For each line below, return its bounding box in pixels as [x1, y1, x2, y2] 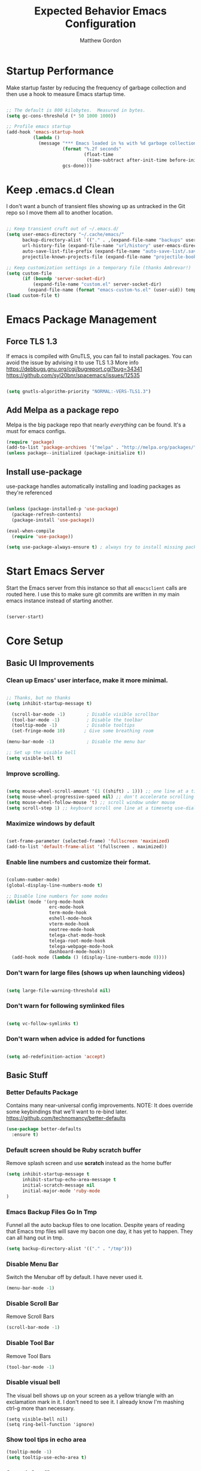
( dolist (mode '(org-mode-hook [6, 899, 84, 905]
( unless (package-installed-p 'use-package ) [6, 506, 119, 512]
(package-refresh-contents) [11, 511, 82, 517]
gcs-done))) [62, 163, 93, 169]
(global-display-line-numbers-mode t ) [6, 882, 103, 888]
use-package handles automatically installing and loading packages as [6, 483, 181, 490]
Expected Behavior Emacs [34, 4, 167, 18]
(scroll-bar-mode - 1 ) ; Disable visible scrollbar [11, 711, 160, 718]
